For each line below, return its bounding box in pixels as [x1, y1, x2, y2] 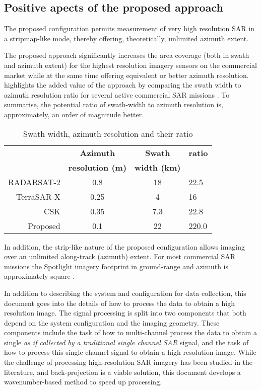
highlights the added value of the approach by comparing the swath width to [4, 80, 241, 90]
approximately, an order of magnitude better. [4, 109, 144, 119]
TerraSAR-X [16, 190, 60, 202]
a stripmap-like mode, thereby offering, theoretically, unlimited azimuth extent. [4, 33, 249, 43]
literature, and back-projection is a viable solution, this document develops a [4, 366, 241, 377]
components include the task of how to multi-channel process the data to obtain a [4, 327, 257, 338]
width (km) [135, 161, 181, 173]
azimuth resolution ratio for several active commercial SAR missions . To [4, 89, 230, 100]
